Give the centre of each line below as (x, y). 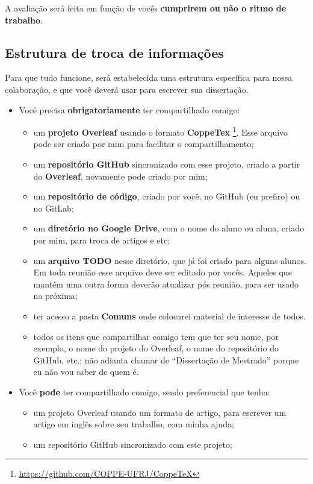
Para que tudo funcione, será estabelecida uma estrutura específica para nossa (149, 77)
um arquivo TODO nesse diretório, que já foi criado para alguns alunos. (170, 260)
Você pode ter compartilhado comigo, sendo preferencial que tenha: (144, 391)
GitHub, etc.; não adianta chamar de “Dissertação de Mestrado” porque (166, 360)
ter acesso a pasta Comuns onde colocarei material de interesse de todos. (169, 316)
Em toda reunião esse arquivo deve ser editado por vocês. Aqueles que (163, 272)
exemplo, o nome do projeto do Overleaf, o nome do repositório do (156, 348)
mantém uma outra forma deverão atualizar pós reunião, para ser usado (166, 284)
